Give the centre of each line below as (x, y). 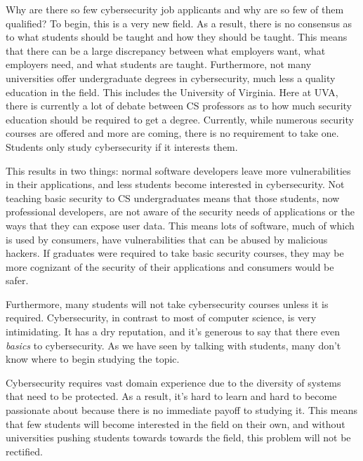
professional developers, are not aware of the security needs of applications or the (180, 212)
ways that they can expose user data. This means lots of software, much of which (180, 225)
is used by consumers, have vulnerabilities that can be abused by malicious (167, 239)
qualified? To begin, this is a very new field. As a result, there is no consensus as (179, 23)
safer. (17, 280)
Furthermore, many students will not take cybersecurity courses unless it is (167, 303)
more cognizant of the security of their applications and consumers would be (170, 266)
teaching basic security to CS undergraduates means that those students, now (173, 198)
